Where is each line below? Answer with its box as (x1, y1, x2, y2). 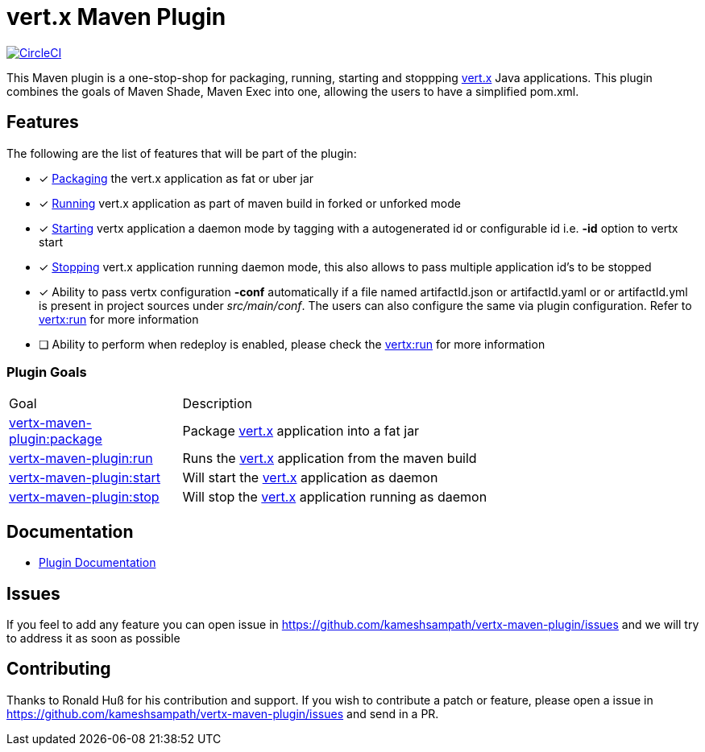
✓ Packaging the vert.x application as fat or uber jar (39, 171, 314, 185)
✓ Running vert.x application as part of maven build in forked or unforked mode (39, 196, 461, 210)
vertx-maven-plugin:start (9, 469, 160, 486)
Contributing (6, 659, 111, 680)
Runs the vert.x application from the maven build (182, 450, 477, 467)
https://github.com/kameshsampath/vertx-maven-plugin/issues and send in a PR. (6, 706, 439, 721)
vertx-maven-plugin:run (9, 450, 153, 467)
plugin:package (9, 431, 102, 448)
